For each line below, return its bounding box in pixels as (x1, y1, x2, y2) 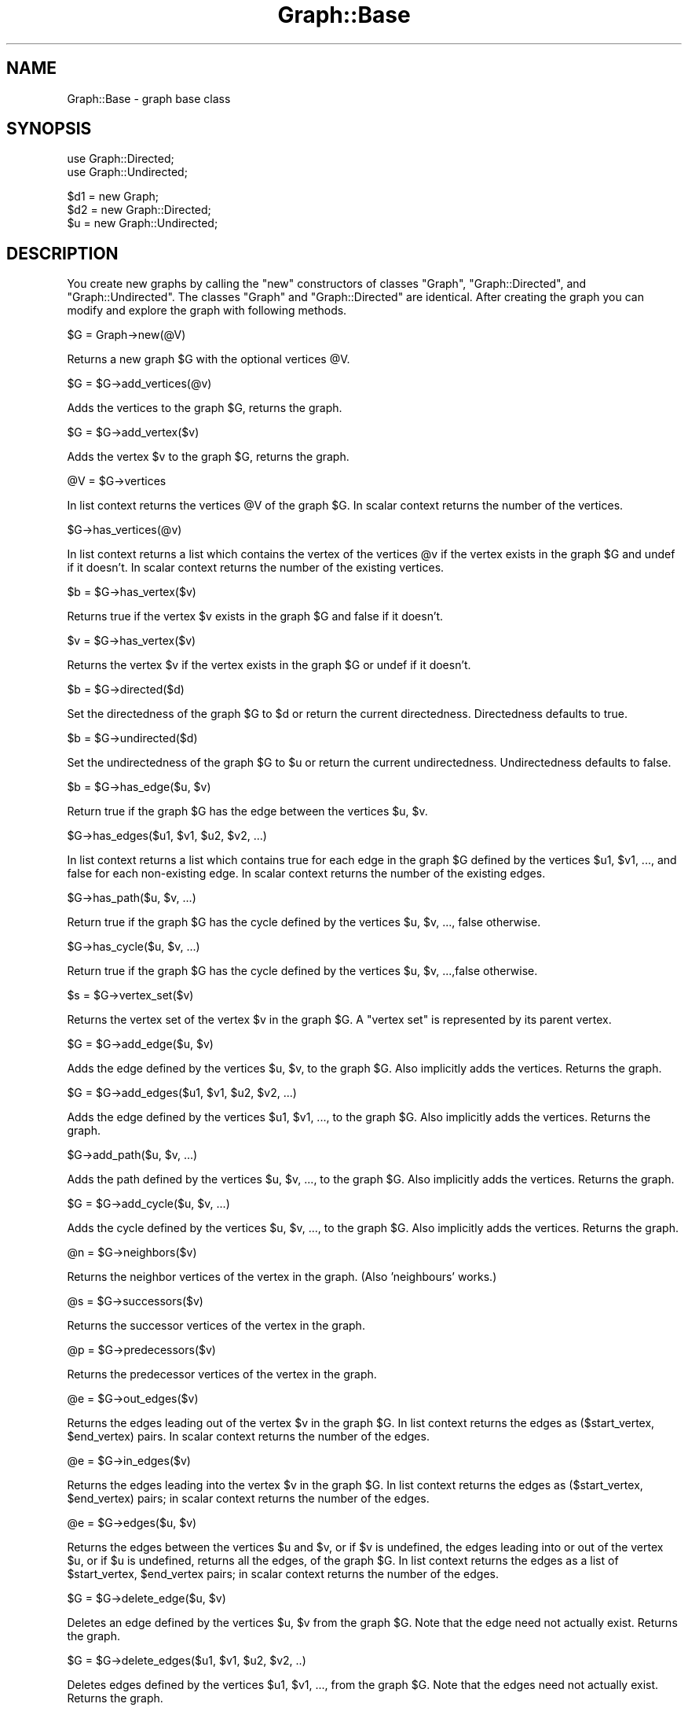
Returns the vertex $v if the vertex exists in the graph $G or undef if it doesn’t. (67, 658, 471, 672)
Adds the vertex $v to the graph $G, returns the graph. (67, 450, 349, 464)
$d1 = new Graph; (67, 189, 159, 204)
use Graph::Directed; (67, 152, 174, 166)
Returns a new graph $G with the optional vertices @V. (67, 352, 350, 366)
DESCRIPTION (6, 243, 119, 263)
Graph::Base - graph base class (67, 91, 231, 105)
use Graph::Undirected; (67, 165, 188, 179)
